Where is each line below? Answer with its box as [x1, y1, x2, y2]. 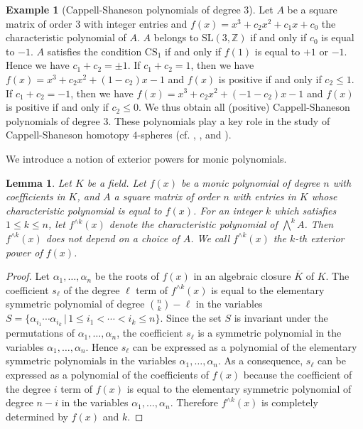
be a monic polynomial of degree [181, 175, 320, 190]
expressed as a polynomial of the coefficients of [6, 366, 210, 381]
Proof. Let [6, 268, 50, 283]
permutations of [6, 325, 75, 340]
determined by [6, 408, 68, 423]
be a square [287, 2, 337, 16]
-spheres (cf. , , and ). [137, 127, 232, 142]
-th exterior [295, 230, 345, 245]
